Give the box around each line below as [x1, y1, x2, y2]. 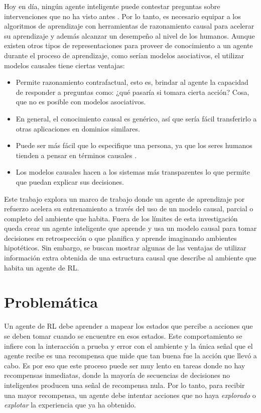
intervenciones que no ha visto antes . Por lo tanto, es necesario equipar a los [4, 11, 241, 21]
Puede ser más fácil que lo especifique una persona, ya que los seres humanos [16, 140, 252, 151]
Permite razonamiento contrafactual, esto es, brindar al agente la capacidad [16, 77, 248, 87]
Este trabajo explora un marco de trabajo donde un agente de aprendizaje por [4, 193, 245, 204]
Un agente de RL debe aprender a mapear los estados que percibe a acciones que [4, 321, 253, 331]
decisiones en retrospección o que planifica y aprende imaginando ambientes [4, 232, 237, 243]
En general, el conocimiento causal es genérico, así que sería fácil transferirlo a [16, 113, 257, 123]
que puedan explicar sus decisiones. [16, 176, 124, 187]
